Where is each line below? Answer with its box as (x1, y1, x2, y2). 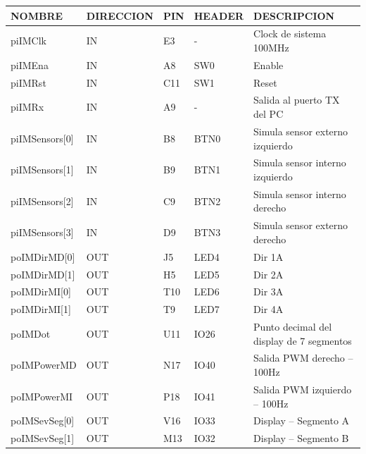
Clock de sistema (253, 26, 327, 41)
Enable (253, 57, 284, 72)
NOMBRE (11, 8, 63, 23)
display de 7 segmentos (253, 333, 352, 348)
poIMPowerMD (11, 357, 77, 372)
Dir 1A (253, 249, 284, 264)
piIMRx (11, 99, 44, 114)
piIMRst (11, 75, 46, 90)
